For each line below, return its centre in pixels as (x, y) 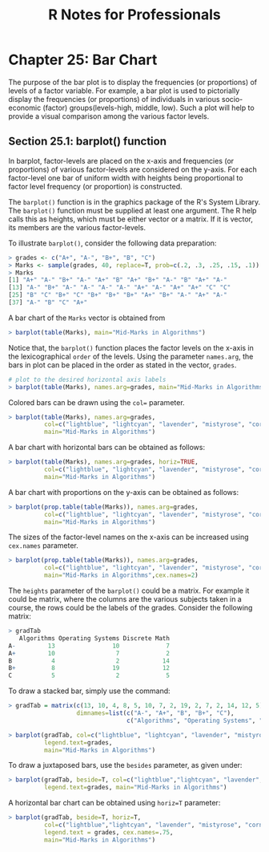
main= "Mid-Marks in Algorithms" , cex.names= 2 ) (121, 575)
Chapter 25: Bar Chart (83, 60)
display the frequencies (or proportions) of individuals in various (114, 99)
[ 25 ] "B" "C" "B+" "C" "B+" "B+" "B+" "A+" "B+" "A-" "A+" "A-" (118, 295)
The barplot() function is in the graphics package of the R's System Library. (134, 201)
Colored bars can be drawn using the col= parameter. (97, 402)
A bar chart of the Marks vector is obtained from (87, 318)
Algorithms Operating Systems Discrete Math (94, 638)
